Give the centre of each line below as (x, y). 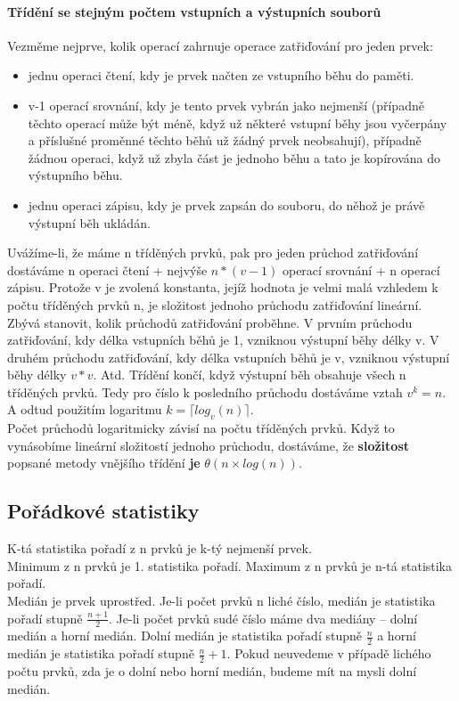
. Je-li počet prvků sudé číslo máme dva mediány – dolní (263, 618)
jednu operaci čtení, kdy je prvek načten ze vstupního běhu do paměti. (221, 75)
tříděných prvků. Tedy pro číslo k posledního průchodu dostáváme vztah (205, 391)
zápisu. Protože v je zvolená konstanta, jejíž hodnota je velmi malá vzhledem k (223, 287)
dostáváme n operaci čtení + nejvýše (107, 269)
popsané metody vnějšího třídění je (104, 463)
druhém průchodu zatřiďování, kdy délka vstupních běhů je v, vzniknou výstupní (229, 357)
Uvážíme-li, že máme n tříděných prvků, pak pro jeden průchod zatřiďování (213, 253)
